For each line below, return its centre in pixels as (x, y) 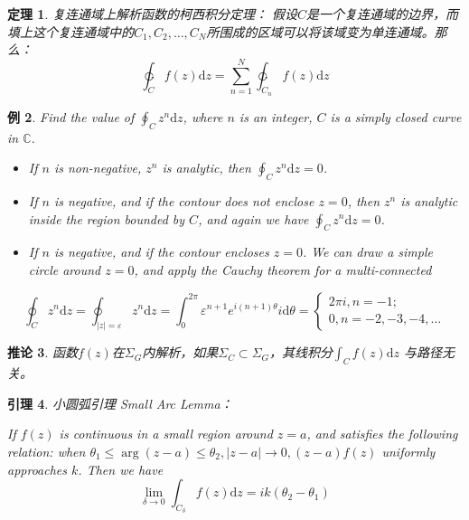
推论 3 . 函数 (42, 352)
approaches (38, 469)
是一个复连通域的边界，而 (383, 14)
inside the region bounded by (107, 218)
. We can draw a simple (367, 252)
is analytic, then (206, 168)
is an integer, (276, 116)
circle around (65, 269)
